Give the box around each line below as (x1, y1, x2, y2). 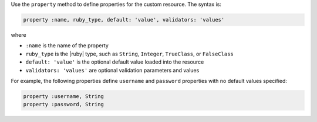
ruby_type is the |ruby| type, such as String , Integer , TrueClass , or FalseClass (25, 50, 234, 57)
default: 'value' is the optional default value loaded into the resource (25, 58, 204, 65)
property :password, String (23, 101, 104, 108)
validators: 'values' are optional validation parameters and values (25, 67, 200, 74)
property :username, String (23, 93, 104, 99)
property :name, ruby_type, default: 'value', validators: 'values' (23, 16, 225, 23)
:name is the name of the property (25, 42, 109, 49)
